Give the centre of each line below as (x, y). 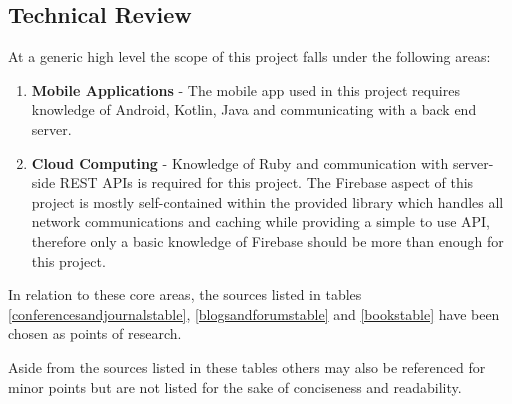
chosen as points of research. (95, 333)
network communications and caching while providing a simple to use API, (261, 221)
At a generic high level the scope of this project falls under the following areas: (249, 56)
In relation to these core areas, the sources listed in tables (185, 294)
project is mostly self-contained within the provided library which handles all (267, 201)
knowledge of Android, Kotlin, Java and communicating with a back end (254, 109)
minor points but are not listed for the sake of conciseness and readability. (235, 386)
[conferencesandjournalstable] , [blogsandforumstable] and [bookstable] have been (254, 313)
